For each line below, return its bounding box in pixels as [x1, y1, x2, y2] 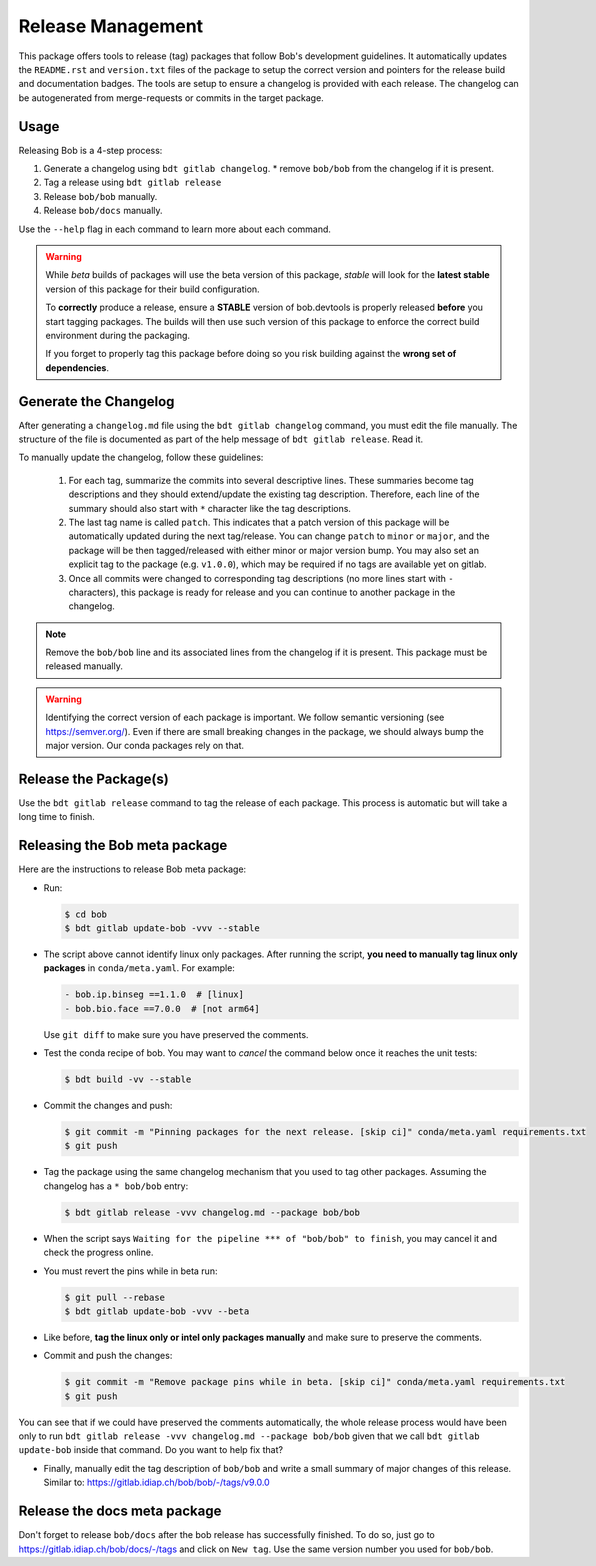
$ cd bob [64, 908, 108, 920]
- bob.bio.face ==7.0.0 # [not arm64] [64, 1003, 260, 1014]
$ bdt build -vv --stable [64, 1074, 192, 1085]
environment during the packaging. [45, 329, 190, 341]
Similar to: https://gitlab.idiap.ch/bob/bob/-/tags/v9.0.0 [43, 1476, 270, 1489]
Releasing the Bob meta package [18, 837, 228, 854]
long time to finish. [18, 811, 95, 823]
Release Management [18, 15, 204, 37]
